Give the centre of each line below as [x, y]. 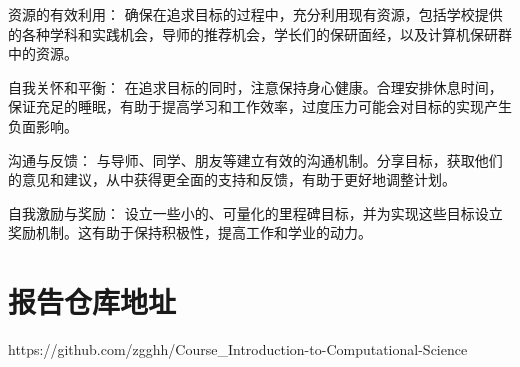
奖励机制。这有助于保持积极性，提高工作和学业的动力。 [190, 232]
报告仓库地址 [92, 301]
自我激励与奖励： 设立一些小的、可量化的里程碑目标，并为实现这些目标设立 [255, 212]
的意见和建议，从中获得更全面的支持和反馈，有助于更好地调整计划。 [232, 179]
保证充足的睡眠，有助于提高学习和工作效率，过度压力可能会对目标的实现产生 [260, 106]
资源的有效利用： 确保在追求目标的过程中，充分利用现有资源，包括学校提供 [255, 14]
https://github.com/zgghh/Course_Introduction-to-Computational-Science [238, 349]
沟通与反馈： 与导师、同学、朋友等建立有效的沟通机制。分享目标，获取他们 [255, 159]
